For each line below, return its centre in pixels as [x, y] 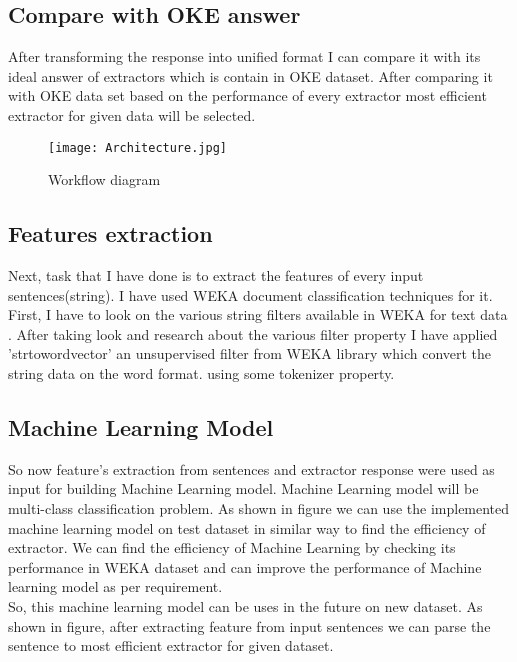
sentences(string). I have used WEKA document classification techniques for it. [250, 294]
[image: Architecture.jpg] [137, 147]
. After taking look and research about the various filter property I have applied [253, 333]
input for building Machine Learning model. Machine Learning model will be [243, 488]
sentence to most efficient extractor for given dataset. [171, 645]
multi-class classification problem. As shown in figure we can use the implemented [259, 507]
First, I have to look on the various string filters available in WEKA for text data [258, 314]
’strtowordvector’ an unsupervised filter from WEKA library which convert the [250, 353]
